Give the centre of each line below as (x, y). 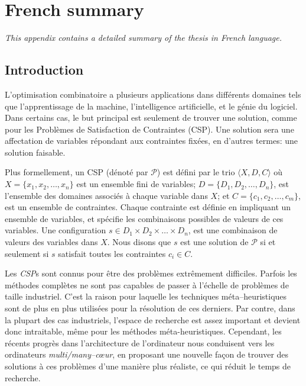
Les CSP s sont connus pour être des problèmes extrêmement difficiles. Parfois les (151, 273)
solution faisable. (35, 152)
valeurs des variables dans (51, 242)
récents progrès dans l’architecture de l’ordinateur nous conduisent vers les (140, 342)
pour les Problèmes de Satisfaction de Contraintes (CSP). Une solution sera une (149, 129)
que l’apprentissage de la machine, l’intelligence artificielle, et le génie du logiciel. (151, 106)
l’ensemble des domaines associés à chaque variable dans (106, 195)
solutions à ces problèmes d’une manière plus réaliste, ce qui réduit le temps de (148, 366)
